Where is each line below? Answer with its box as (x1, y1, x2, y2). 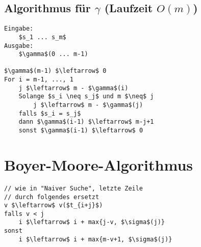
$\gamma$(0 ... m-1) (18, 50, 88, 58)
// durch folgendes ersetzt (4, 193, 99, 201)
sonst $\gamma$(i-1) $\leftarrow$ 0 (18, 127, 143, 134)
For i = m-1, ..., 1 (4, 76, 74, 84)
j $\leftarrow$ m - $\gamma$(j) (33, 101, 143, 109)
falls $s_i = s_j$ (18, 109, 81, 117)
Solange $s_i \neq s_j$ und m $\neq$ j (18, 93, 154, 100)
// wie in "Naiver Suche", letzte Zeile (4, 184, 143, 192)
